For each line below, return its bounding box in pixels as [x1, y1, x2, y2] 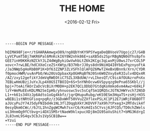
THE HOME [59, 3, 105, 14]
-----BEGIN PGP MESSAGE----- [5, 41, 64, 46]
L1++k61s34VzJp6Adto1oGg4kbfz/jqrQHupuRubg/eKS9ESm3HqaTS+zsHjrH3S [5, 92, 146, 97]
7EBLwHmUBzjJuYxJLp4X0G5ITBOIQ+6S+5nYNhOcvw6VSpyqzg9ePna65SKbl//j [5, 79, 146, 84]
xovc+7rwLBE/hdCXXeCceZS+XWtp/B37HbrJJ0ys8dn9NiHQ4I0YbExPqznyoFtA [5, 62, 146, 67]
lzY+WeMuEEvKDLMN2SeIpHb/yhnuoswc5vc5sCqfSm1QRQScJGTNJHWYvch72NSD [5, 88, 146, 93]
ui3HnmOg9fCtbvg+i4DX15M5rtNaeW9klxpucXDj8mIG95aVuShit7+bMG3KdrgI [5, 109, 146, 114]
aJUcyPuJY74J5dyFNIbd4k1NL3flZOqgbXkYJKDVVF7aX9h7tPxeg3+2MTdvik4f [5, 101, 146, 106]
